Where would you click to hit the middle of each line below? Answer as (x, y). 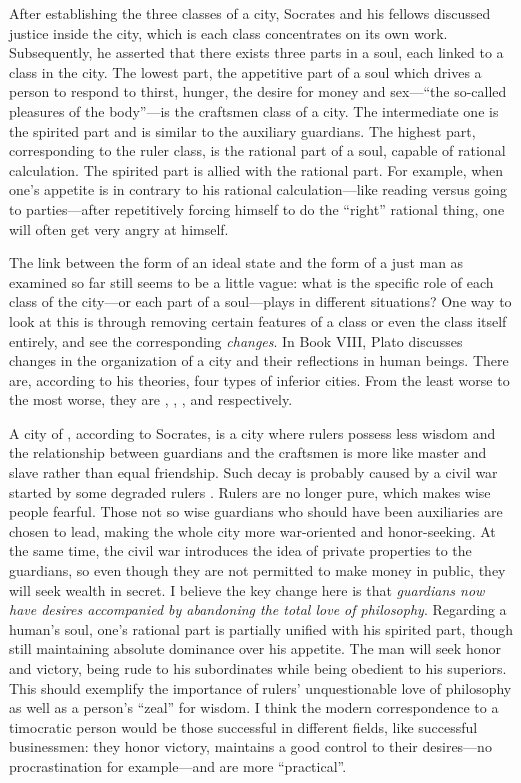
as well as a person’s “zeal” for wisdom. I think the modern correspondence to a (254, 707)
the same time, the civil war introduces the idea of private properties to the (240, 550)
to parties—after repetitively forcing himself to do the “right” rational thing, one (257, 208)
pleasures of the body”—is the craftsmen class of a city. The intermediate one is (254, 110)
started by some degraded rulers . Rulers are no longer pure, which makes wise (250, 491)
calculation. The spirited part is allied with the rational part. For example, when (256, 169)
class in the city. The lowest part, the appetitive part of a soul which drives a (245, 71)
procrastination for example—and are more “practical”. (178, 765)
